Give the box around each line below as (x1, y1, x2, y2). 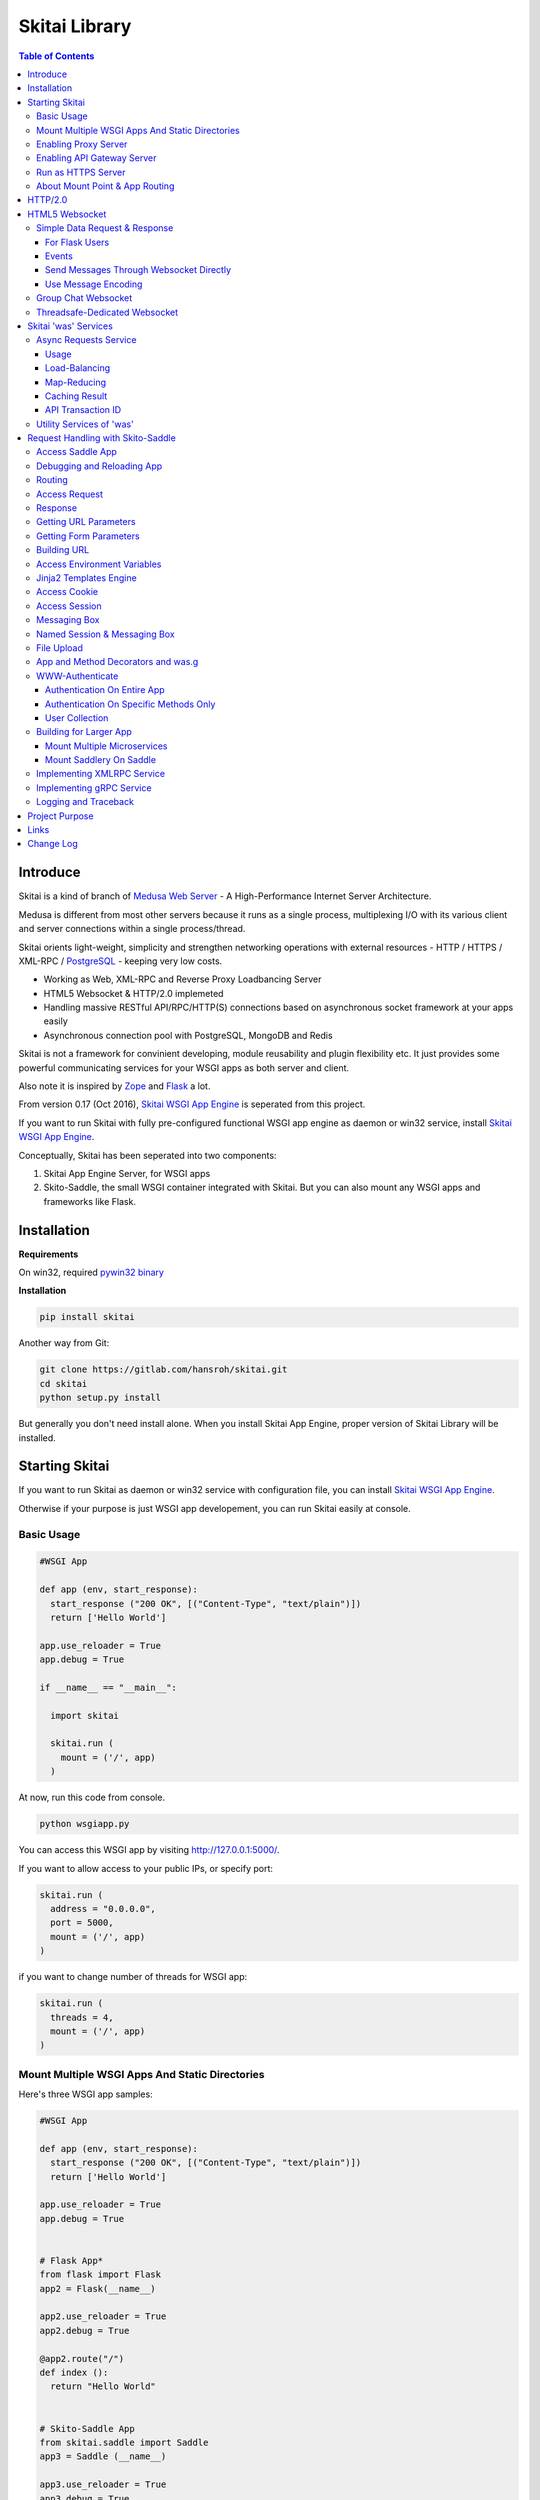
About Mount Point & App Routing (36, 180, 175, 192)
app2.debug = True (39, 2325, 130, 2336)
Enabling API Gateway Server (36, 152, 157, 164)
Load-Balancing (45, 362, 111, 374)
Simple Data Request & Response (36, 222, 174, 234)
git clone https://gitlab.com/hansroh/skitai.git (39, 1364, 288, 1375)
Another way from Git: (18, 1337, 110, 1349)
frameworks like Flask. (43, 1195, 137, 1207)
